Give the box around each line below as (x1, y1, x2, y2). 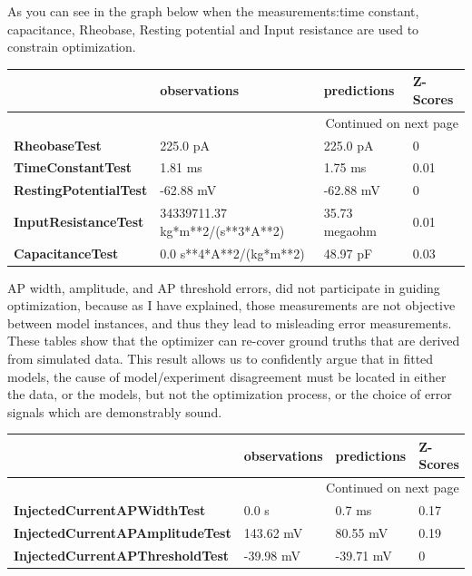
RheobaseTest (14, 135, 102, 154)
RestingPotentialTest (14, 181, 148, 200)
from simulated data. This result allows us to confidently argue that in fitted (7, 349, 434, 367)
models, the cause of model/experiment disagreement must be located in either (7, 366, 447, 386)
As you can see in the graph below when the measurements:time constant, (7, 2, 419, 20)
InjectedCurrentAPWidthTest (14, 501, 206, 520)
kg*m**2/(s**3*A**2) (160, 220, 285, 239)
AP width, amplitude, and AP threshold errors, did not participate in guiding (7, 278, 440, 297)
